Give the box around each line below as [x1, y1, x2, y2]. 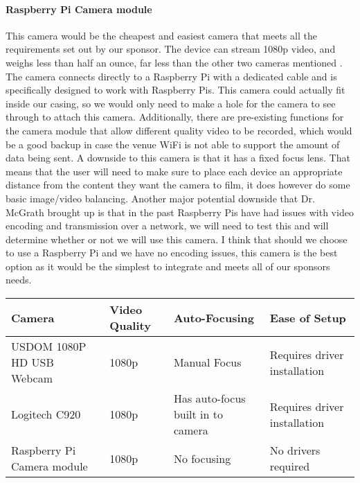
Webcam [11, 370, 53, 387]
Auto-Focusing [173, 309, 254, 326]
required [269, 458, 310, 475]
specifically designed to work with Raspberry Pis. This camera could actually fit [6, 82, 345, 97]
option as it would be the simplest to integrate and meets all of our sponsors [6, 258, 330, 273]
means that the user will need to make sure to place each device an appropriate [6, 164, 343, 178]
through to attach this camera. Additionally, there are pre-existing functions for [6, 109, 344, 124]
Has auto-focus [173, 390, 246, 407]
